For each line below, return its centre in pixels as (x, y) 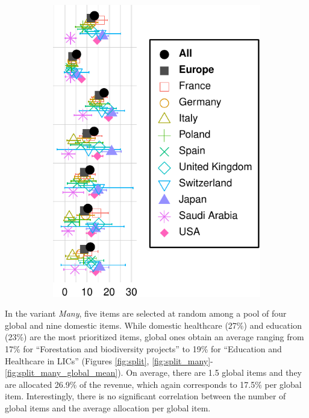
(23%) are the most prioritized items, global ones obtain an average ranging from (154, 337)
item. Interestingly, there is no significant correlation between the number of (145, 396)
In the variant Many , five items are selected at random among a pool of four (146, 313)
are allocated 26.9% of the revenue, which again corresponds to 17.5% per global (153, 384)
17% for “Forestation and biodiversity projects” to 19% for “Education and (143, 348)
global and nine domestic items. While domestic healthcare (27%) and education (153, 325)
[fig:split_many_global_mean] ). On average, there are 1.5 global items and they (154, 372)
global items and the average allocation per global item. (108, 407)
